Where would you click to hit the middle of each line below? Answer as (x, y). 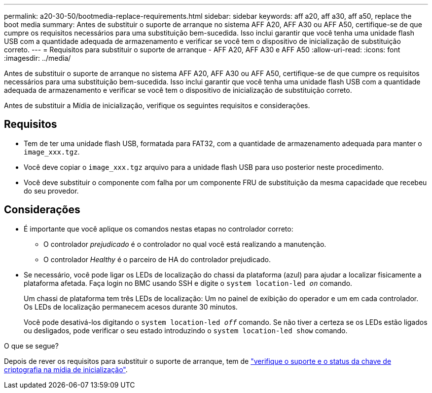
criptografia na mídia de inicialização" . (66, 369)
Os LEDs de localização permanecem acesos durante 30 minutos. (131, 307)
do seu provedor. (51, 191)
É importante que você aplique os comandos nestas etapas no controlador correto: (159, 229)
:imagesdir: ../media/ (37, 58)
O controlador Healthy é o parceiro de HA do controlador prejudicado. (157, 259)
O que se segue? (31, 346)
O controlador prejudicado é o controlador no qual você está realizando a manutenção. (185, 244)
